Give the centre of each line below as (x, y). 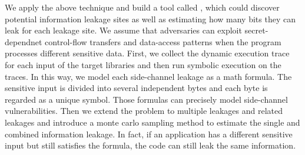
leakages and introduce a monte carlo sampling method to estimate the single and (152, 122)
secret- (256, 30)
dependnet (24, 41)
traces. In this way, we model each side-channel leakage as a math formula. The (148, 76)
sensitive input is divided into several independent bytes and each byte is (136, 88)
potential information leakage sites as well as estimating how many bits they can (150, 18)
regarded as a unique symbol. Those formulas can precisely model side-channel (146, 99)
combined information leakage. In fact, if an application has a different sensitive (149, 134)
